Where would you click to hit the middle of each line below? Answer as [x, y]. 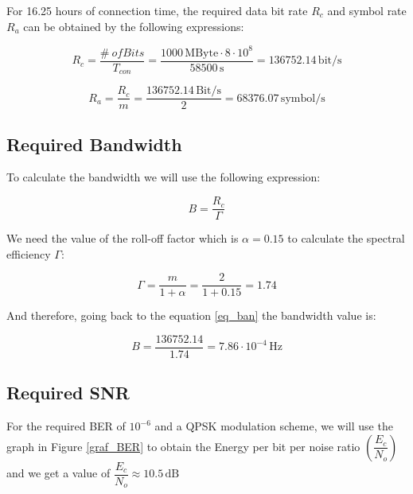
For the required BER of [66, 426]
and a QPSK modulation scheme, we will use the [274, 426]
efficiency [29, 253]
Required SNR [68, 393]
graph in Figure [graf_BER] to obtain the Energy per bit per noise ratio [183, 446]
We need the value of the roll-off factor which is [123, 238]
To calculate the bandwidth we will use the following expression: [164, 177]
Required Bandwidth [94, 144]
